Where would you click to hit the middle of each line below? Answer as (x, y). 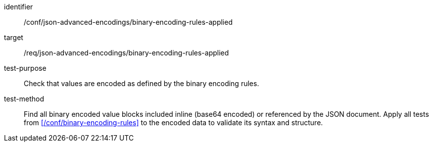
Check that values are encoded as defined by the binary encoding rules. (142, 83)
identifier (19, 7)
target (14, 37)
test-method (24, 99)
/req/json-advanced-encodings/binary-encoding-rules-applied (126, 53)
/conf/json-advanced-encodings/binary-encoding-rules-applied (128, 22)
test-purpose (25, 68)
